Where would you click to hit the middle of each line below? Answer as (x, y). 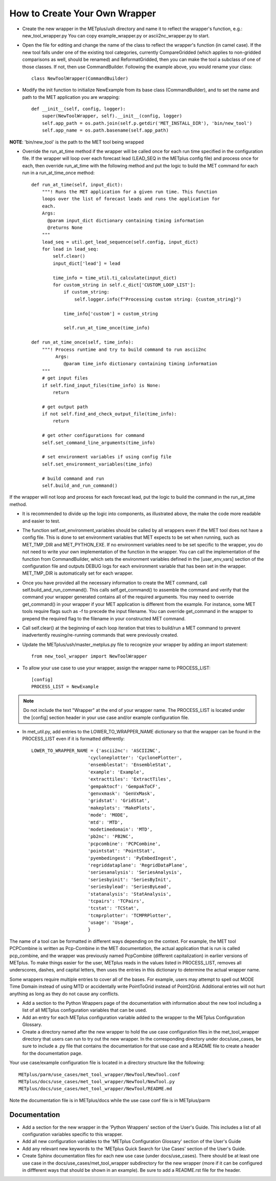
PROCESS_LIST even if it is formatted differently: (74, 739)
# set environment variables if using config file (107, 457)
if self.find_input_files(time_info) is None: (101, 385)
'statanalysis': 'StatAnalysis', (130, 894)
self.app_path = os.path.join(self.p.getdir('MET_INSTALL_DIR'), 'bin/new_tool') (147, 123)
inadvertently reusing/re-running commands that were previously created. (100, 635)
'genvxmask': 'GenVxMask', (121, 794)
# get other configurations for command (93, 436)
